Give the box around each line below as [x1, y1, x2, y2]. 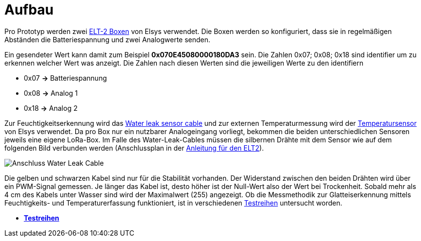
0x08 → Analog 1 [24, 88, 78, 97]
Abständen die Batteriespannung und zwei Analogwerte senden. [4, 35, 211, 44]
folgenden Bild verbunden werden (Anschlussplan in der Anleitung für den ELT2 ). [4, 143, 264, 152]
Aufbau [4, 1, 54, 18]
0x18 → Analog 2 [24, 103, 78, 112]
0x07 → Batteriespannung [24, 73, 107, 82]
